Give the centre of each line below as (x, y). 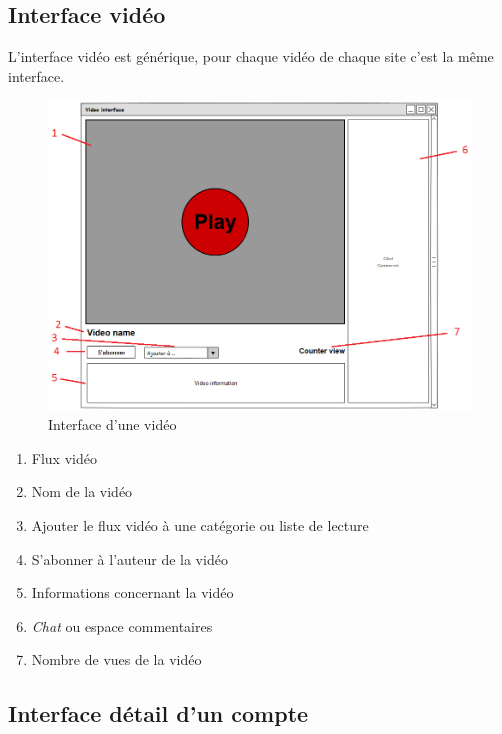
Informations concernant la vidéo (132, 592)
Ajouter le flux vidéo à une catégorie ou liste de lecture (200, 525)
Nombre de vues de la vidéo (116, 659)
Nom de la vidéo (82, 491)
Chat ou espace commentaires (122, 625)
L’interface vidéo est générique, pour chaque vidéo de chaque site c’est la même (251, 56)
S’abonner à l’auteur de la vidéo (129, 558)
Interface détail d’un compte (158, 713)
